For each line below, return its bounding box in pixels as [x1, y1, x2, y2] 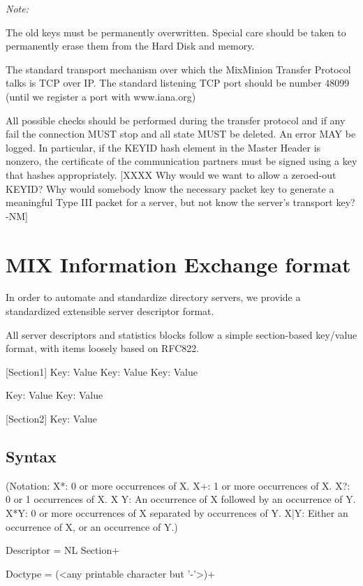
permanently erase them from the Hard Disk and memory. [6, 38, 255, 53]
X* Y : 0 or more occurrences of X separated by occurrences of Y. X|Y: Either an [6, 505, 348, 520]
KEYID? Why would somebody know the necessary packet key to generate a [6, 181, 334, 196]
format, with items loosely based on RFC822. [6, 341, 200, 356]
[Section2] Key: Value [6, 411, 98, 425]
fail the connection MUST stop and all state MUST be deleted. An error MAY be [6, 126, 356, 141]
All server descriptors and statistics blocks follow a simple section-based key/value [6, 327, 357, 342]
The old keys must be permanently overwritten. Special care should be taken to [6, 24, 346, 39]
